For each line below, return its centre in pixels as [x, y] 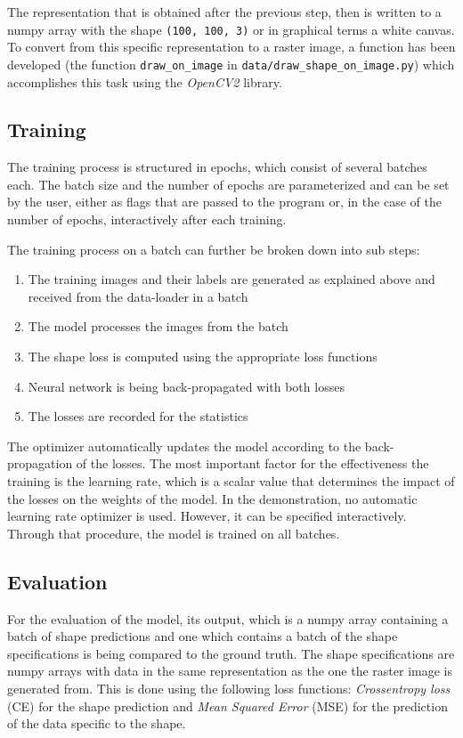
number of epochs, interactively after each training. [147, 219]
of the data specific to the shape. [97, 723]
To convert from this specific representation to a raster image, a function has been [231, 47]
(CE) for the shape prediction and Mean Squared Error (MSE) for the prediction [227, 706]
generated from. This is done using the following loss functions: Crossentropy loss [229, 688]
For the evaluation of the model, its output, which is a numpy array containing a [228, 618]
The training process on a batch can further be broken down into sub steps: [214, 249]
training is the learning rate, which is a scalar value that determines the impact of [231, 481]
